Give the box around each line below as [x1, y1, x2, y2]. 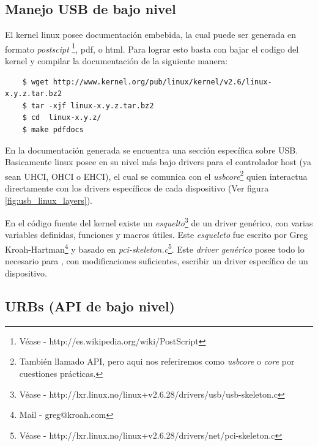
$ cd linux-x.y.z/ [22, 113, 102, 122]
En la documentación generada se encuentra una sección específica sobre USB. [5, 143, 298, 156]
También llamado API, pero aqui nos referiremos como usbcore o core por [19, 355, 295, 368]
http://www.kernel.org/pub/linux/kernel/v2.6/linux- [53, 77, 272, 86]
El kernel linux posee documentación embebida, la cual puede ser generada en [5, 28, 297, 41]
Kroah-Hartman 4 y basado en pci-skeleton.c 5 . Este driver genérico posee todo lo [5, 241, 305, 255]
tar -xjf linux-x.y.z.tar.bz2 [31, 101, 154, 110]
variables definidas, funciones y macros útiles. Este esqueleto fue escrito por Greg [5, 228, 308, 241]
